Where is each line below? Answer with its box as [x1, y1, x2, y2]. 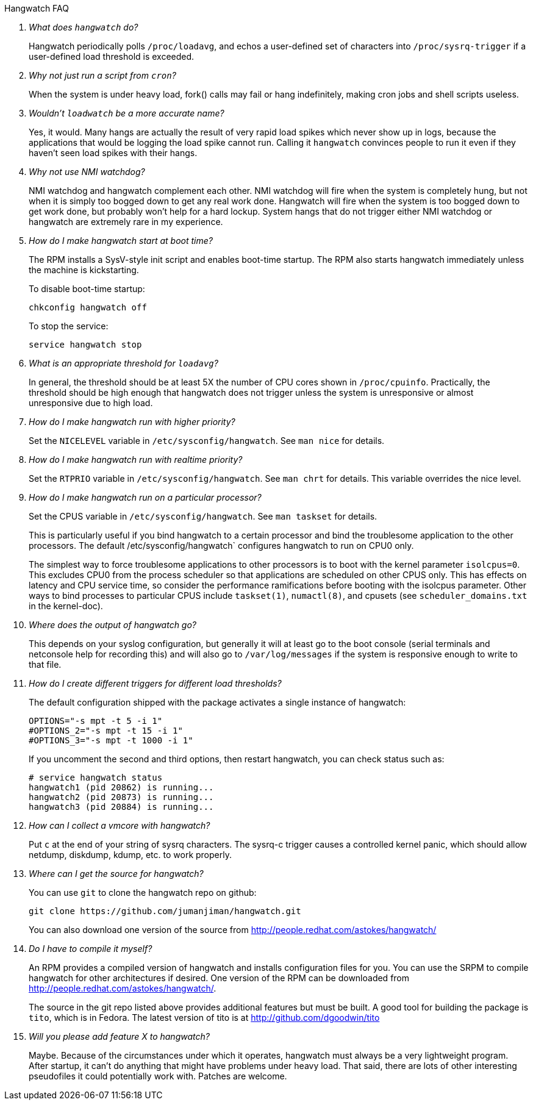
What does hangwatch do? [29, 22, 138, 32]
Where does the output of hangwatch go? [29, 620, 196, 630]
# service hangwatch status [29, 773, 163, 782]
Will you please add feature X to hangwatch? [29, 1031, 210, 1042]
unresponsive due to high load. [29, 398, 153, 408]
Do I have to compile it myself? [29, 943, 152, 954]
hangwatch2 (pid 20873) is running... [29, 792, 214, 802]
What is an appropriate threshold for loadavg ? [29, 358, 218, 368]
